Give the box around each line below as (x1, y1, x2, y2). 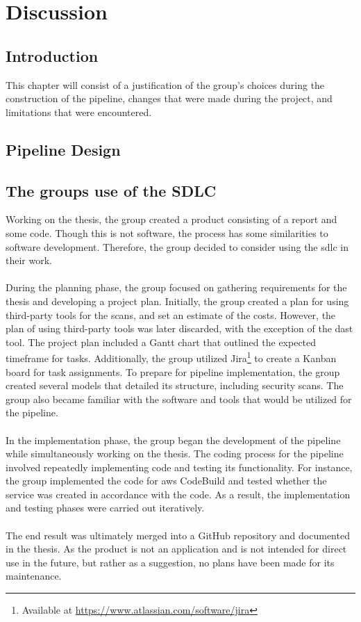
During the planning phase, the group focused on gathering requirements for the (6, 280, 347, 295)
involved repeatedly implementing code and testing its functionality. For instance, (6, 459, 353, 474)
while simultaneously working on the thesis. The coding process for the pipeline (6, 446, 344, 461)
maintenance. (6, 568, 62, 583)
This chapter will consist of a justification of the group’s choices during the (6, 77, 325, 92)
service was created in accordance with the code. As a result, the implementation (6, 486, 351, 501)
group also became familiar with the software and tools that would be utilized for (6, 391, 352, 406)
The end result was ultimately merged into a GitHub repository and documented (6, 527, 350, 542)
